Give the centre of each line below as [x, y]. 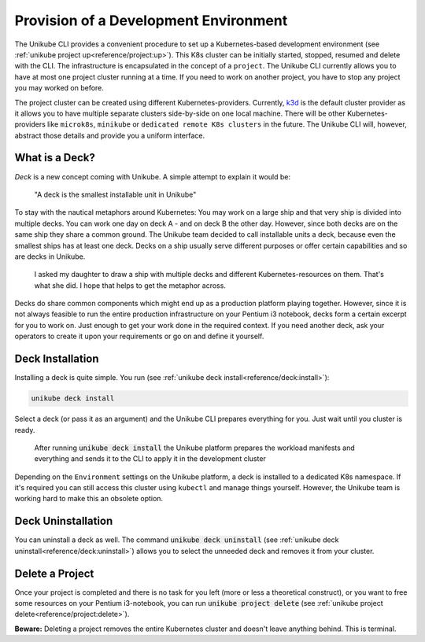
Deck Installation [57, 359]
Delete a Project [54, 573]
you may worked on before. [59, 88]
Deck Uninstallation [64, 521]
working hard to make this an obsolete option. [89, 499]
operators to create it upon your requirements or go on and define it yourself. [139, 336]
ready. [25, 430]
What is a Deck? [55, 158]
